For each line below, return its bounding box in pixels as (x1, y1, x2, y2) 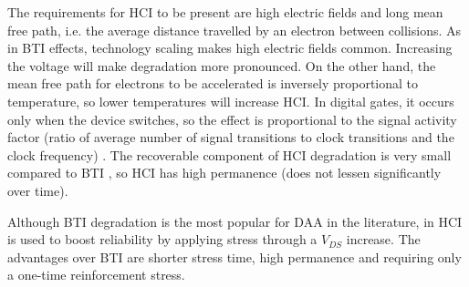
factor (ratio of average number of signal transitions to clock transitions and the (7, 128, 454, 147)
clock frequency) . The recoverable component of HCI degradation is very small (7, 145, 452, 164)
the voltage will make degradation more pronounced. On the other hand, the (7, 56, 436, 75)
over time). (7, 180, 68, 200)
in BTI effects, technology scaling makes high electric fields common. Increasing (7, 38, 453, 57)
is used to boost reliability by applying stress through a (7, 230, 318, 249)
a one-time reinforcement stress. (7, 265, 185, 284)
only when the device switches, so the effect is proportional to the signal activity (7, 109, 457, 128)
